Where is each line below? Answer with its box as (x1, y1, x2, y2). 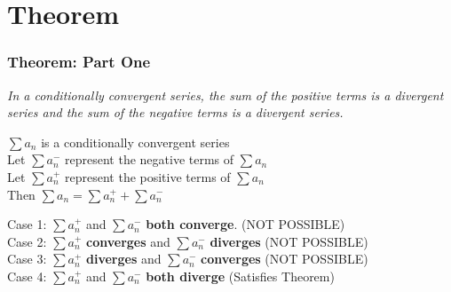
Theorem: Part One (7, 51, 151, 73)
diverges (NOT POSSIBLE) (210, 232, 368, 250)
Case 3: (7, 249, 47, 268)
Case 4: (7, 266, 47, 285)
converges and (86, 232, 170, 250)
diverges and (86, 249, 162, 268)
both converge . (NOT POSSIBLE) (146, 215, 345, 233)
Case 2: (7, 232, 47, 250)
